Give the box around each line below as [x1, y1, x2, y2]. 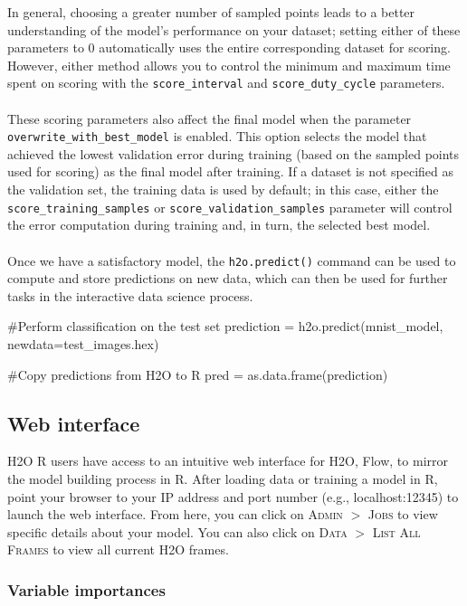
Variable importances [7, 578, 166, 601]
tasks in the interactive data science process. [7, 286, 253, 305]
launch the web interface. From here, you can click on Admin [7, 505, 343, 524]
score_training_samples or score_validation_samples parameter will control [7, 197, 453, 216]
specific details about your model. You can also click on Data [7, 522, 348, 541]
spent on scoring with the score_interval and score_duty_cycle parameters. [7, 73, 445, 92]
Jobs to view [367, 505, 438, 524]
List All [372, 522, 421, 541]
